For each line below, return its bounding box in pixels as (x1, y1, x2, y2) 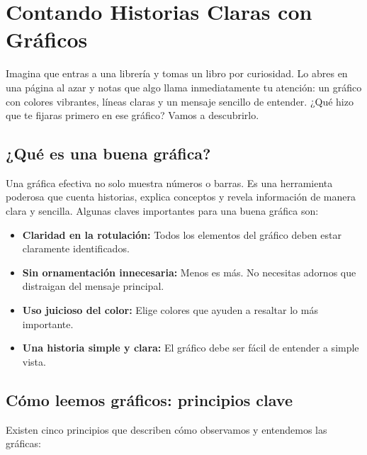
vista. (22, 354, 46, 369)
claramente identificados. (22, 241, 130, 256)
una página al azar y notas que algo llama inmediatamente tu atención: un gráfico (6, 79, 362, 94)
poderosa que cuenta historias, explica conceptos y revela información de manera (6, 189, 356, 204)
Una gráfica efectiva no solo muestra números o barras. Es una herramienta (6, 175, 333, 190)
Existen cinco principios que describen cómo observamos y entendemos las (6, 422, 327, 437)
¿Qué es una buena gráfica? (6, 142, 211, 164)
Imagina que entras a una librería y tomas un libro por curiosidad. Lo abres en (6, 66, 348, 81)
